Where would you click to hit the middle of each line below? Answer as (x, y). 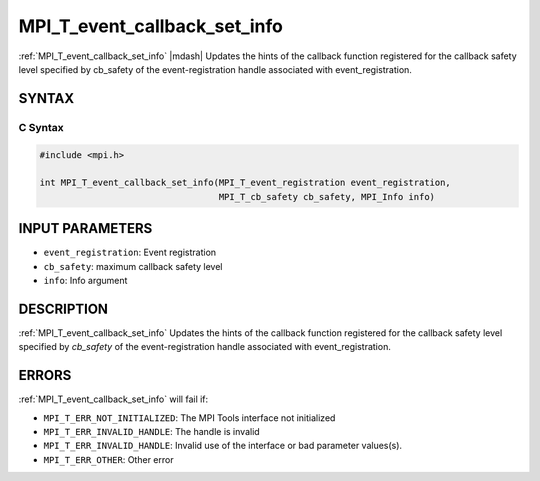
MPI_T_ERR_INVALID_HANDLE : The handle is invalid (151, 431)
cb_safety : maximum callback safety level (133, 266)
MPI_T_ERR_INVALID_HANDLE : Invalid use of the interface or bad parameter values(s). (223, 446)
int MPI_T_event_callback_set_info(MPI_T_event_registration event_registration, (245, 183)
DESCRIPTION (63, 308)
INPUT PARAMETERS (85, 228)
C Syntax (41, 127)
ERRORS (45, 375)
